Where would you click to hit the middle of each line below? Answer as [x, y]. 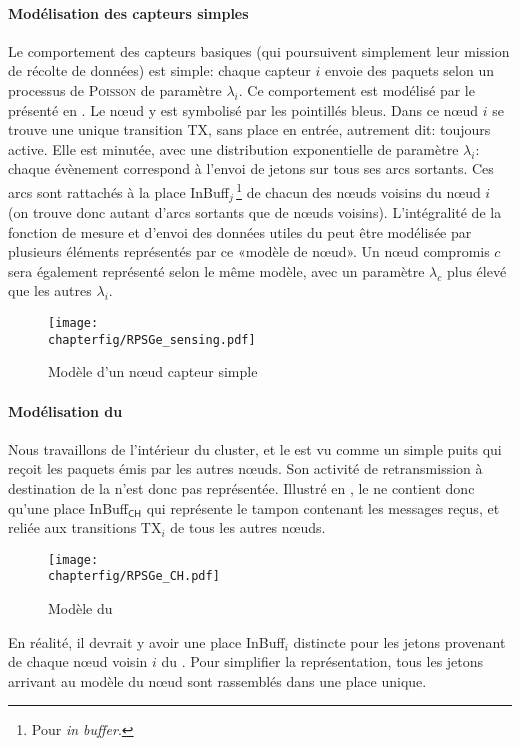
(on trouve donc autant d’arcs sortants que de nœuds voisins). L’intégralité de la [255, 212]
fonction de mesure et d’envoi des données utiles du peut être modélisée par [240, 231]
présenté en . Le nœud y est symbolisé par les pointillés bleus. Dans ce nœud [243, 109]
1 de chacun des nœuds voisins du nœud [358, 190]
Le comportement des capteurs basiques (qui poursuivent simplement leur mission [259, 50]
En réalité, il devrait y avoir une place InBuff [146, 641]
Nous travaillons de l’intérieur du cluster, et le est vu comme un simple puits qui [255, 448]
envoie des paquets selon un [409, 70]
